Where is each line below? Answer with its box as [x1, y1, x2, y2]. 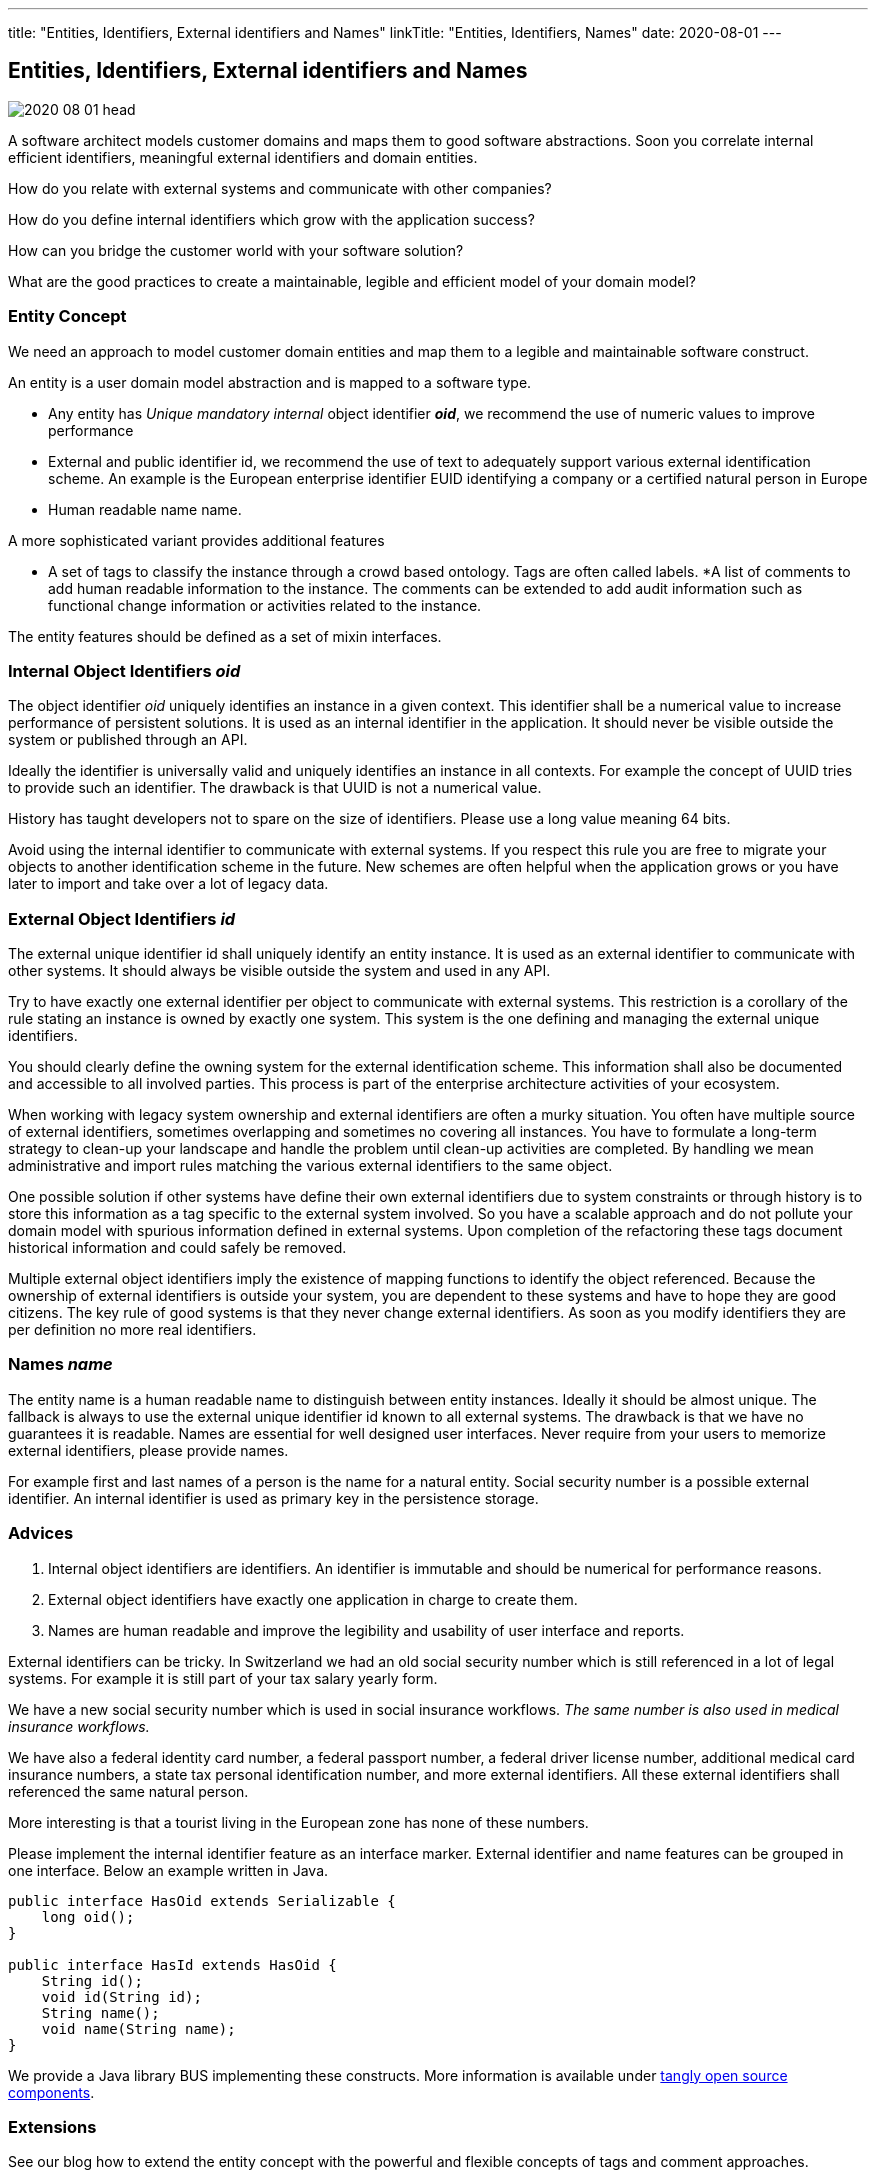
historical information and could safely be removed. [8, 1239, 347, 1257]
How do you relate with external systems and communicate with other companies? [8, 179, 552, 197]
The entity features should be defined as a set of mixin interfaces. [8, 627, 442, 645]
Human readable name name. [48, 500, 242, 518]
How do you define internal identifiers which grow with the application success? [8, 210, 535, 228]
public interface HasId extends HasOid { [8, 1956, 337, 1973]
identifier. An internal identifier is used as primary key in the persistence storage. [8, 1489, 539, 1507]
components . [8, 2083, 95, 2101]
